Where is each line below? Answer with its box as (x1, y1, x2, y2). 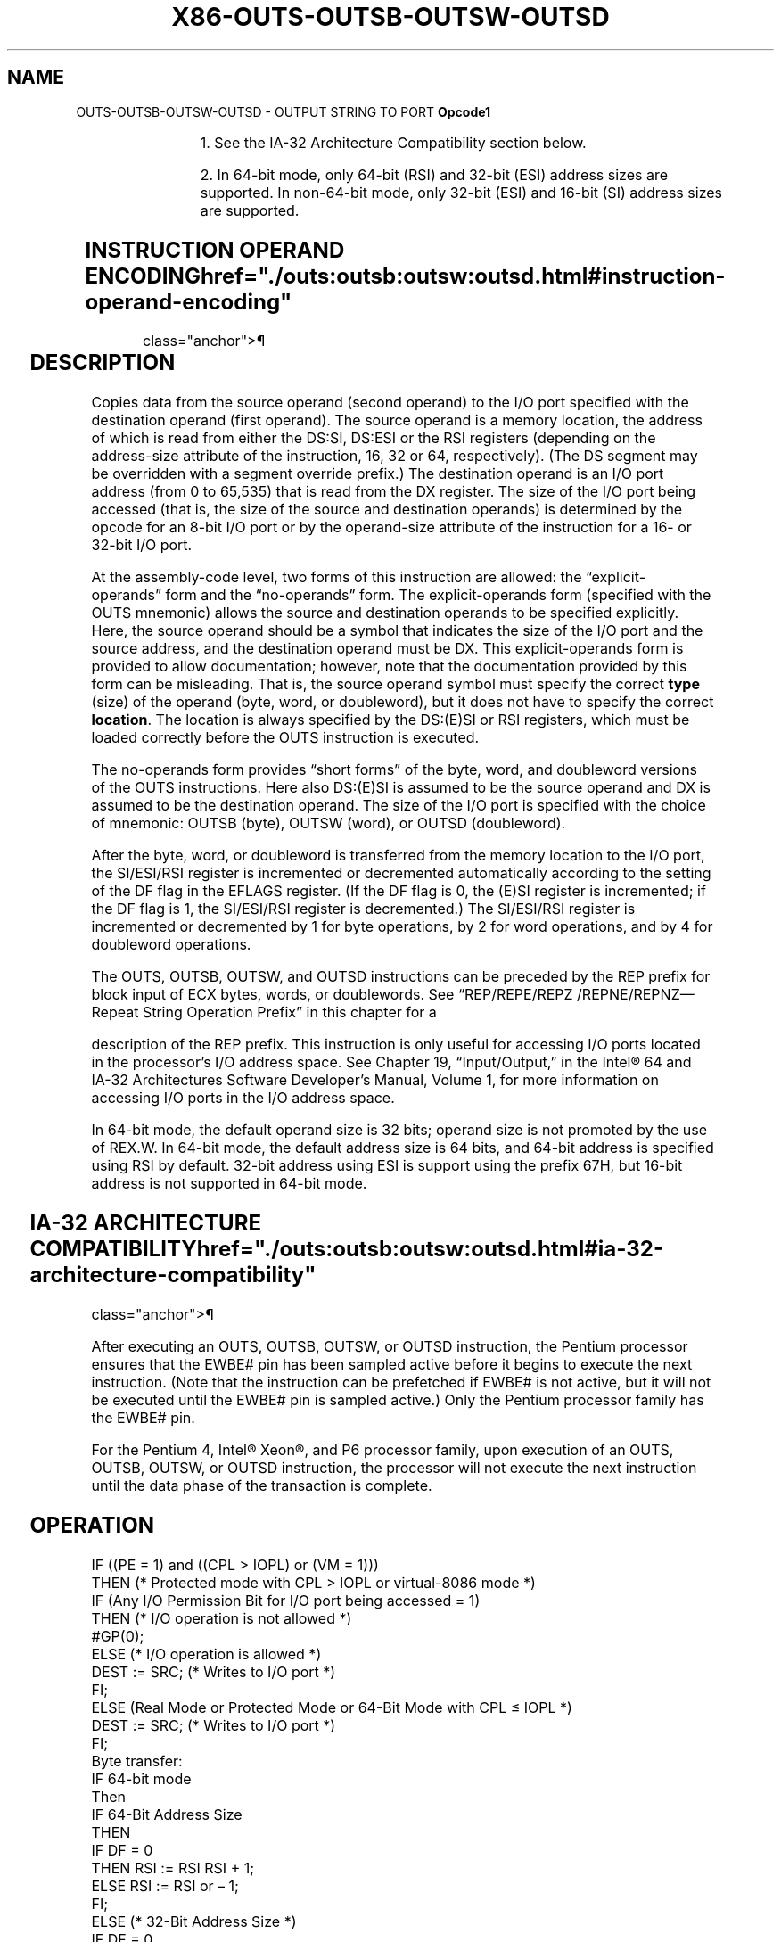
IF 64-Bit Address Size (91, 1805, 243, 1823)
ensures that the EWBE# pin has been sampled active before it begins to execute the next (91, 1355, 693, 1374)
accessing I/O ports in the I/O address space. (91, 1089, 395, 1107)
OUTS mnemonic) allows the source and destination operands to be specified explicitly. (91, 604, 679, 622)
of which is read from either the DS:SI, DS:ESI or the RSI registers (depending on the (91, 429, 656, 448)
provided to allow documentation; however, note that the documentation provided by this (91, 657, 687, 676)
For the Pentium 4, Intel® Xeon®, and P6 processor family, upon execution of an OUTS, (91, 1441, 674, 1460)
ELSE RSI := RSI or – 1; (91, 1876, 239, 1895)
